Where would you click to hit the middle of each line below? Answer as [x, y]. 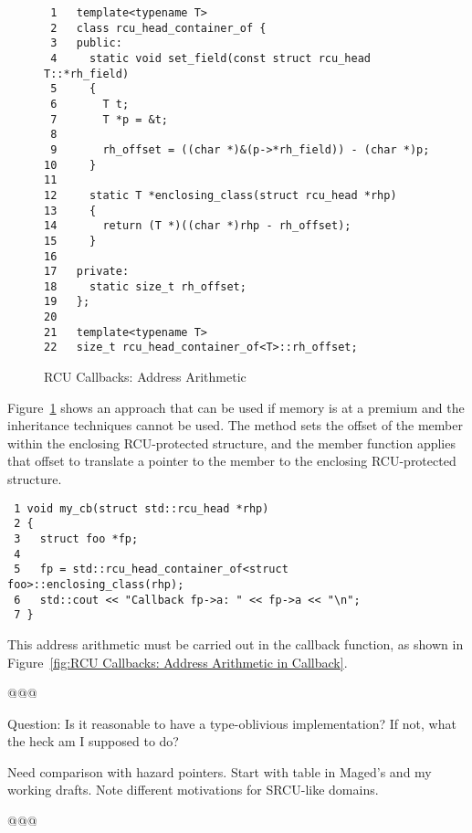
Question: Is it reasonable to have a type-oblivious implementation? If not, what [232, 723]
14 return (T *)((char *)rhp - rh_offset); [198, 226]
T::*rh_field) [87, 74]
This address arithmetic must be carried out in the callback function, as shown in [236, 643]
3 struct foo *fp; [76, 538]
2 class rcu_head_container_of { [158, 28]
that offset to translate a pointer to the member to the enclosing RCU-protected [232, 461]
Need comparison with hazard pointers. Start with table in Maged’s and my [220, 771]
